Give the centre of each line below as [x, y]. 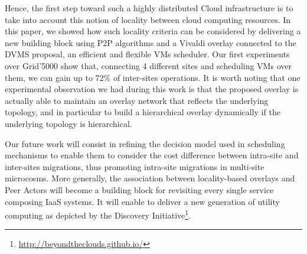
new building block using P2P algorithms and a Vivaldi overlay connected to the [151, 42]
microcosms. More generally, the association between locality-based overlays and [150, 178]
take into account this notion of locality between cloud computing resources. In [148, 19]
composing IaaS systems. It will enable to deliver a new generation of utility [142, 201]
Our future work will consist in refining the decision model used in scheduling [145, 143]
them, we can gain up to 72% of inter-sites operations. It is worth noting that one [153, 77]
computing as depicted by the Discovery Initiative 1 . [98, 214]
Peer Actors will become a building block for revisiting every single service [139, 189]
